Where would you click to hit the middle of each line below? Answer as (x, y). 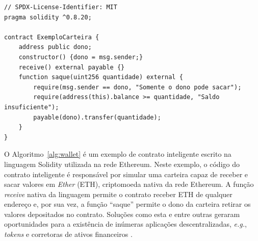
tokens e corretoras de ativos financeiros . (68, 234)
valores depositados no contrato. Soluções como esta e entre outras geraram (122, 214)
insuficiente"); (32, 107)
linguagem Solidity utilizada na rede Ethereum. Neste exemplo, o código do (122, 164)
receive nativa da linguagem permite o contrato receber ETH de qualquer (118, 194)
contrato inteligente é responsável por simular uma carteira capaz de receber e (126, 174)
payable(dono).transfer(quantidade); (97, 117)
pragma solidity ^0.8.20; (48, 17)
